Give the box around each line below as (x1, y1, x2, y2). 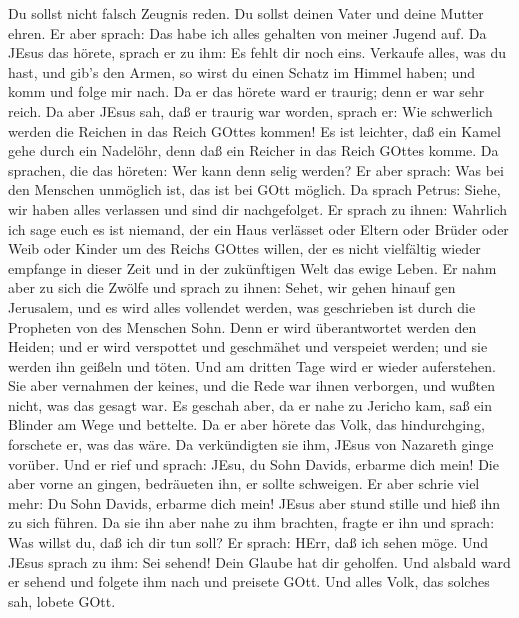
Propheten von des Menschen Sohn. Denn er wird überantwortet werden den (8, 316, 477, 337)
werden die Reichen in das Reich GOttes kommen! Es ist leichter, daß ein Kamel (8, 120, 501, 141)
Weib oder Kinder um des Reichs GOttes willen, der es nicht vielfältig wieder (8, 238, 481, 259)
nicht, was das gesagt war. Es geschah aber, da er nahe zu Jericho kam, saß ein (8, 394, 492, 415)
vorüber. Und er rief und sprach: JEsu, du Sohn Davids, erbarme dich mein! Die (8, 453, 499, 474)
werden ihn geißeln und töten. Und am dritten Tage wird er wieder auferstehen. (8, 355, 496, 376)
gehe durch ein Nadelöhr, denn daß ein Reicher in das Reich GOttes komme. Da (8, 140, 499, 161)
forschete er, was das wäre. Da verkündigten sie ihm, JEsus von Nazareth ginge (8, 434, 494, 455)
